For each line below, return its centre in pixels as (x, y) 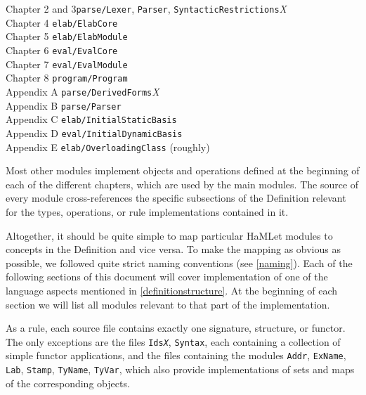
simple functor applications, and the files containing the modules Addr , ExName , (176, 355)
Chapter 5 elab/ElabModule (67, 36)
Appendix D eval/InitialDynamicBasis (94, 132)
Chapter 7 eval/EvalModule (67, 64)
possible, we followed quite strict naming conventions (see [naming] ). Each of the (179, 263)
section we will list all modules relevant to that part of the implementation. (168, 304)
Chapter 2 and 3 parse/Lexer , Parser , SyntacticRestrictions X (146, 8)
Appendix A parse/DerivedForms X (83, 91)
